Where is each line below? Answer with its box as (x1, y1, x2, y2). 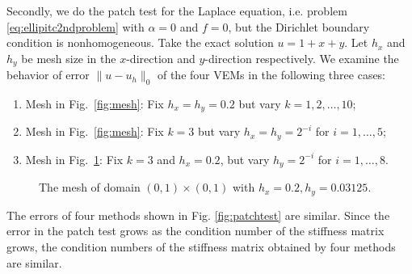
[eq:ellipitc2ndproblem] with (6, 18, 145, 35)
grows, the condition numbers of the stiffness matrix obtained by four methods (6, 238, 396, 255)
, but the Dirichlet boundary (228, 18, 370, 35)
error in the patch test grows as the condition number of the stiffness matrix (6, 222, 385, 239)
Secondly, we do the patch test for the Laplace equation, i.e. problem (6, 2, 347, 19)
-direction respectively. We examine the (204, 49, 399, 66)
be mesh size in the (21, 49, 116, 66)
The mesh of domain (39, 179, 141, 196)
